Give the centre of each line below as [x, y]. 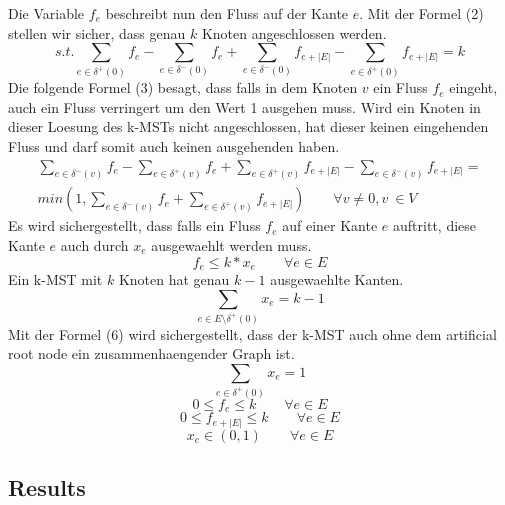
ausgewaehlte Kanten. [337, 279]
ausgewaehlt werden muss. [231, 245]
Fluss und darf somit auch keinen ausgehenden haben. [174, 145]
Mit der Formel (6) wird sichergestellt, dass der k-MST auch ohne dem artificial [252, 333]
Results [47, 487]
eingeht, [473, 87]
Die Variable [46, 13]
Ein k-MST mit [55, 279]
